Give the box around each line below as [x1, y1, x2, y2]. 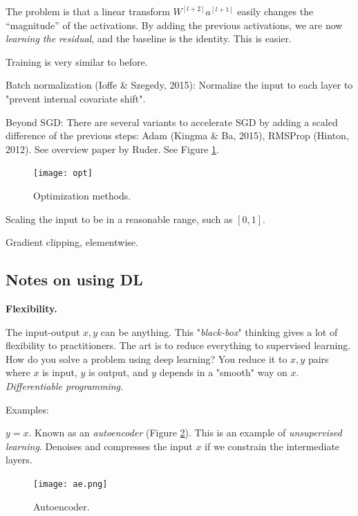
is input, [42, 365, 77, 380]
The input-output [6, 324, 80, 339]
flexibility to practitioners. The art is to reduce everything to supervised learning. [6, 338, 351, 353]
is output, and [88, 365, 149, 380]
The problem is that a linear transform [6, 4, 170, 18]
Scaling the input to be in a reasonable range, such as [6, 211, 233, 226]
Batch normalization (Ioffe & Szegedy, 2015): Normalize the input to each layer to [6, 78, 353, 92]
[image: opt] [33, 168, 93, 179]
